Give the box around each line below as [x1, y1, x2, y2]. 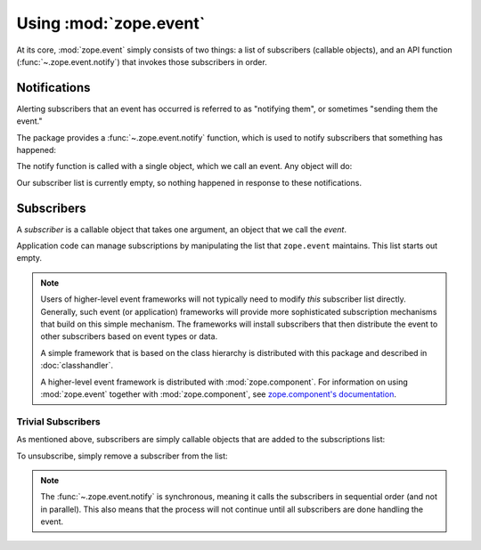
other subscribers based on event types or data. [40, 331, 218, 342]
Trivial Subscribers [16, 415, 102, 427]
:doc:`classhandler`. [40, 360, 113, 371]
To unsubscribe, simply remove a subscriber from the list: [16, 450, 228, 461]
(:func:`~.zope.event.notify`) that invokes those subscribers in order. [16, 56, 267, 67]
